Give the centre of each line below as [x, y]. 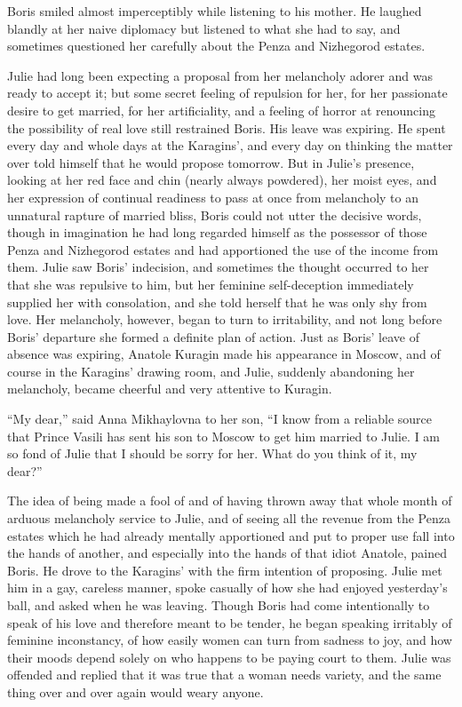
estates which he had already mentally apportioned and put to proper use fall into [231, 535]
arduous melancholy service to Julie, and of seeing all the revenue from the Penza [229, 518]
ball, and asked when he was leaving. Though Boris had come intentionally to [219, 605]
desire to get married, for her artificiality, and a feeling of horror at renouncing [221, 110]
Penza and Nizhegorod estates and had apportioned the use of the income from [223, 249]
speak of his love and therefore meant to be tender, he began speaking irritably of [230, 622]
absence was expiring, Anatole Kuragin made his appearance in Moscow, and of [224, 354]
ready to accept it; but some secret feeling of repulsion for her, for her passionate [227, 93]
